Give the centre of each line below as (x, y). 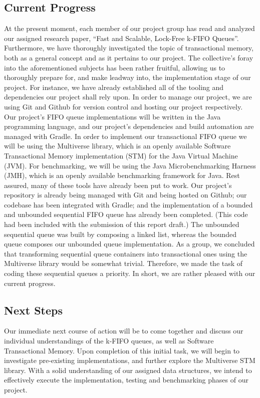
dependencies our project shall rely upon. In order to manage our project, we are (128, 97)
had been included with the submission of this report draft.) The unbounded (122, 224)
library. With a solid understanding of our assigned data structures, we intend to (128, 370)
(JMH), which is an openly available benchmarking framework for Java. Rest (122, 175)
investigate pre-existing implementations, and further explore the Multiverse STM (130, 360)
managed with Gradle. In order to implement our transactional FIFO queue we (125, 136)
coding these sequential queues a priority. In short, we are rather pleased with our (130, 273)
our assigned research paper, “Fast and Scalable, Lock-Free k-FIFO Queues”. (121, 38)
